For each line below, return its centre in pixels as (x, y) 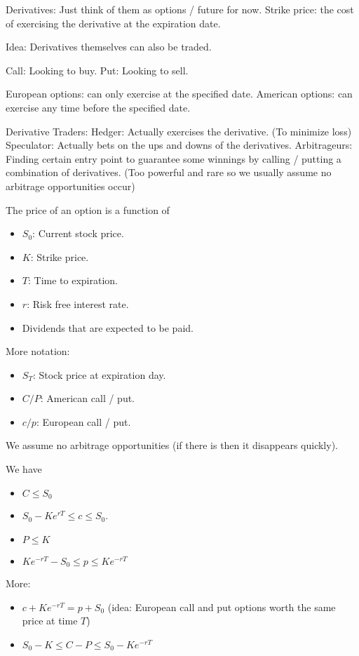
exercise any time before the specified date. (98, 107)
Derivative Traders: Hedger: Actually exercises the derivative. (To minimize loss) (179, 131)
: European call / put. (83, 421)
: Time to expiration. (73, 280)
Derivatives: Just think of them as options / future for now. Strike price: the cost (180, 9)
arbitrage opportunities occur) (70, 186)
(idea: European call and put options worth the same (222, 607)
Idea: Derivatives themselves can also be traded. (109, 47)
